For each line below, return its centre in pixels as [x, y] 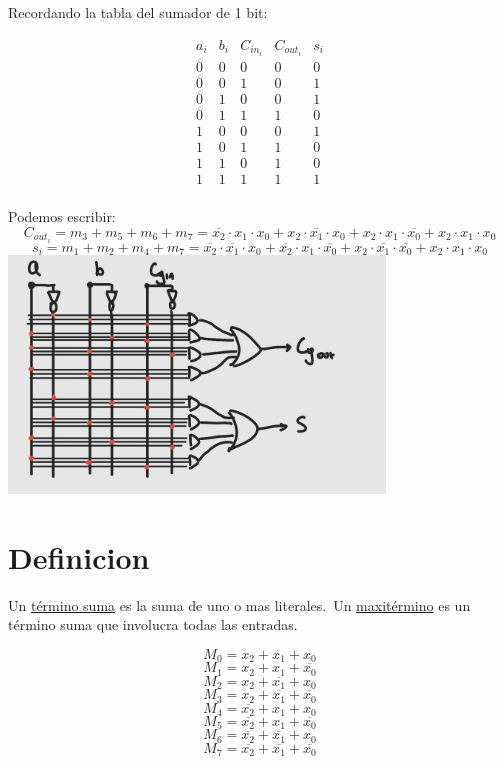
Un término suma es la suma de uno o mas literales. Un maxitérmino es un [239, 604]
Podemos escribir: [62, 216]
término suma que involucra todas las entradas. [153, 624]
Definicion [79, 556]
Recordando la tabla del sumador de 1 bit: [138, 12]
